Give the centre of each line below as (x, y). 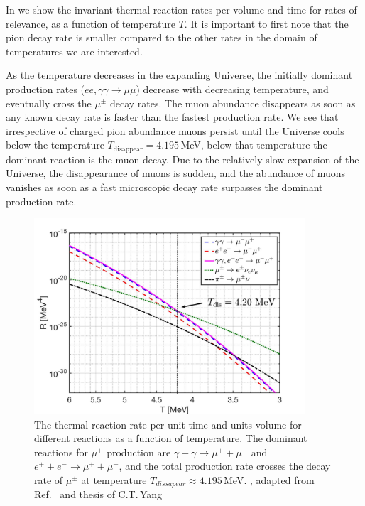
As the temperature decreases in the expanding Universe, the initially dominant (179, 75)
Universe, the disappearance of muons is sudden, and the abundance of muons (176, 173)
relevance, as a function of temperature (91, 23)
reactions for (61, 452)
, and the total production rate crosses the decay (225, 466)
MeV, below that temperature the (254, 145)
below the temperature (55, 145)
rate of (49, 479)
